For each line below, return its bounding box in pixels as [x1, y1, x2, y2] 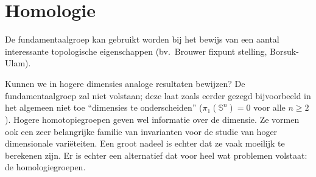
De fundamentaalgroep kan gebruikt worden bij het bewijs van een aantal [5, 33, 279, 46]
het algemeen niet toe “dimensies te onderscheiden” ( [5, 101, 203, 114]
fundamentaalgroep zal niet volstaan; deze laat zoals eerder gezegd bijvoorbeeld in [5, 89, 311, 102]
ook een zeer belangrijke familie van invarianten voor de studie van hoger [5, 125, 278, 137]
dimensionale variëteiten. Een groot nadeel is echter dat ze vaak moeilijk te [5, 137, 285, 150]
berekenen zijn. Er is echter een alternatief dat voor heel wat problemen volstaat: [5, 148, 307, 161]
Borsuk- [270, 44, 299, 57]
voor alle [253, 101, 286, 114]
